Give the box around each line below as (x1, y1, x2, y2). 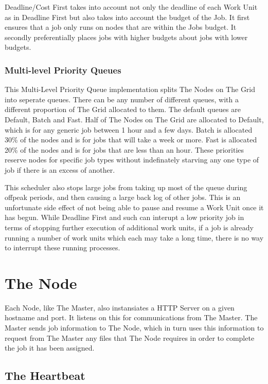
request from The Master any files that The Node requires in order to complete (5, 332, 255, 343)
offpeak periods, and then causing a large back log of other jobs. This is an (5, 192, 241, 203)
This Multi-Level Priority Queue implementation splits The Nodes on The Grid (5, 84, 256, 95)
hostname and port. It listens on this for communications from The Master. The (5, 312, 258, 323)
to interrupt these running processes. (5, 242, 120, 253)
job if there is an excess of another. (5, 164, 115, 175)
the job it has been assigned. (5, 342, 95, 353)
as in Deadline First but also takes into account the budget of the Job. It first (5, 11, 250, 22)
